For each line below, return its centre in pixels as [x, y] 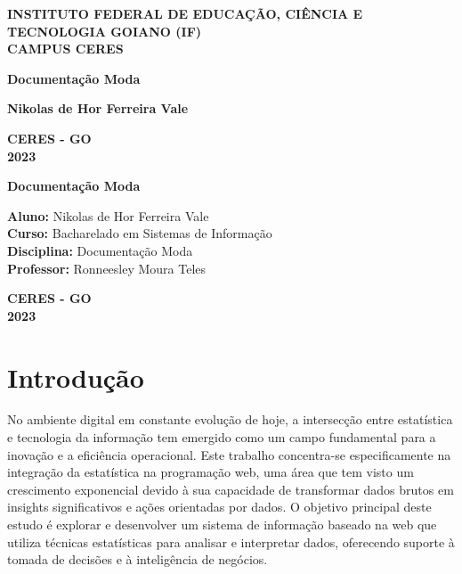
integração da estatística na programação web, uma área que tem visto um [211, 472]
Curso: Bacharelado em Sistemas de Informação [140, 233]
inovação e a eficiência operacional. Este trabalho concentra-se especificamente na [229, 454]
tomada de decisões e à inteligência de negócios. [138, 559]
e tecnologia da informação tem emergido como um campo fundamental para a [222, 437]
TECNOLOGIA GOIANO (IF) [105, 31]
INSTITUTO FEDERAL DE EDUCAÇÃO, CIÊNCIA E [185, 13]
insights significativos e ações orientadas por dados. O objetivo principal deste [219, 507]
